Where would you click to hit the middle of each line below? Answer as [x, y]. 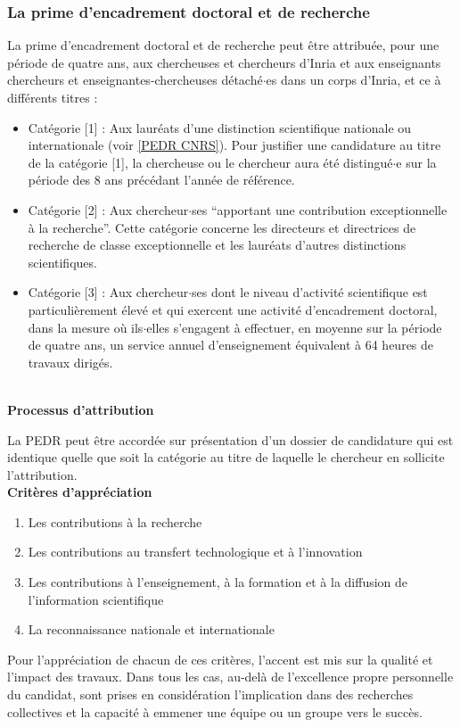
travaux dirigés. [70, 362]
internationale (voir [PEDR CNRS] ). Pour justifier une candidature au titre [234, 145]
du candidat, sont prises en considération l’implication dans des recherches [210, 694]
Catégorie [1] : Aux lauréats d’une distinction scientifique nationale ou [220, 127]
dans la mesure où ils [86, 327]
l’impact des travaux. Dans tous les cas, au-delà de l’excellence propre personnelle [230, 677]
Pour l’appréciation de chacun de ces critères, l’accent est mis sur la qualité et [220, 659]
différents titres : [53, 97]
